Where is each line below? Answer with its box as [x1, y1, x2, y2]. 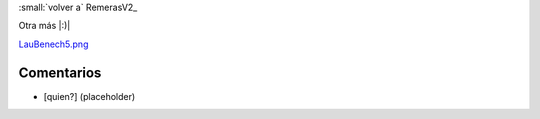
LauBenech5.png [18, 38, 89, 50]
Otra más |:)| [18, 20, 71, 32]
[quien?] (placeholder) [43, 90, 136, 102]
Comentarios [18, 64, 102, 81]
